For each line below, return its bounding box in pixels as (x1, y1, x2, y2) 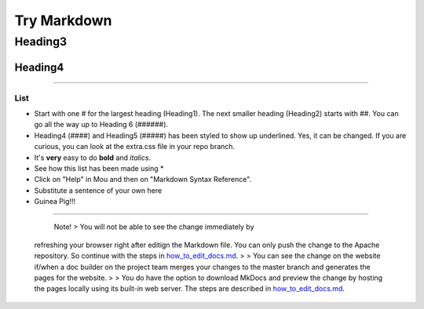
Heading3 (14, 35, 68, 49)
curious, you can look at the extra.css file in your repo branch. (34, 142, 236, 151)
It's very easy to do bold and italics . (34, 153, 152, 162)
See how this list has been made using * (34, 163, 164, 173)
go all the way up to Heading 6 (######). (34, 120, 169, 129)
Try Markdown (14, 12, 112, 29)
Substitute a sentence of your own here (34, 185, 163, 195)
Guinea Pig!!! (34, 197, 76, 206)
